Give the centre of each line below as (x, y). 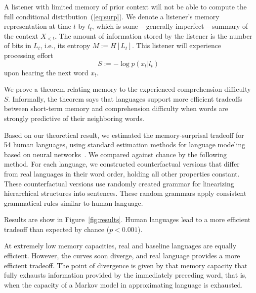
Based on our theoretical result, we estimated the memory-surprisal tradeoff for (124, 135)
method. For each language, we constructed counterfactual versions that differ (122, 164)
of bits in (18, 45)
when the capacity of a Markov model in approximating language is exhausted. (124, 284)
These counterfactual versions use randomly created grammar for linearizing (119, 183)
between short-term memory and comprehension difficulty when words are (116, 108)
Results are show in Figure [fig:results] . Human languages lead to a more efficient (127, 219)
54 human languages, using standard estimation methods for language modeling (125, 145)
